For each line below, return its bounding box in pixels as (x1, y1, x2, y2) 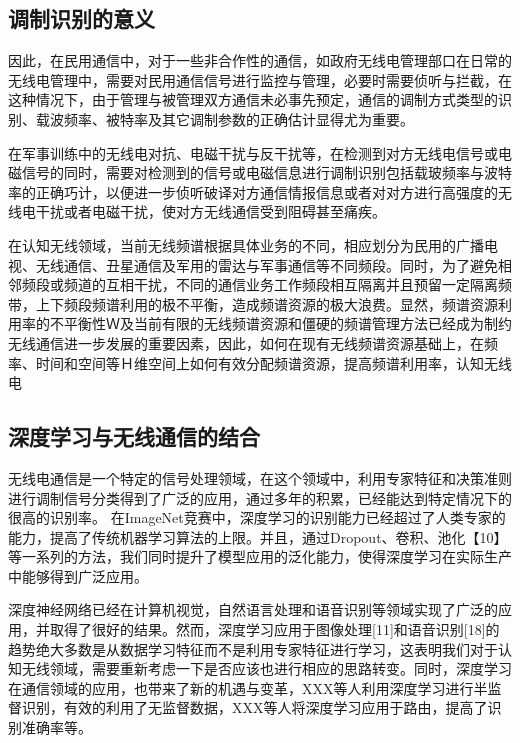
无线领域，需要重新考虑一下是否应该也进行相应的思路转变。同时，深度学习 (21, 658, 512, 679)
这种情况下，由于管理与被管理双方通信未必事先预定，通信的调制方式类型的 (8, 89, 498, 110)
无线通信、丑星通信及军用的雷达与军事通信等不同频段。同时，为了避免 (35, 254, 498, 275)
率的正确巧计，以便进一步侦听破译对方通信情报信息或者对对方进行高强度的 (8, 181, 498, 202)
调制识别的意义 (8, 3, 155, 34)
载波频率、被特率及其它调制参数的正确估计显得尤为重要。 (35, 108, 414, 129)
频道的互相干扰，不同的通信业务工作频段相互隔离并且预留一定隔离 (63, 274, 498, 295)
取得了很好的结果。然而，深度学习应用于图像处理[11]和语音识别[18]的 (49, 619, 500, 640)
